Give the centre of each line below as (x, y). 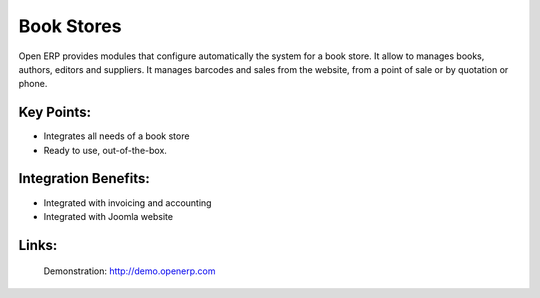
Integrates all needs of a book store (116, 136)
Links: (38, 245)
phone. (33, 84)
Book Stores (70, 26)
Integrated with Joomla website (108, 216)
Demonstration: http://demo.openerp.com (129, 271)
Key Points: (55, 112)
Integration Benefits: (84, 178)
